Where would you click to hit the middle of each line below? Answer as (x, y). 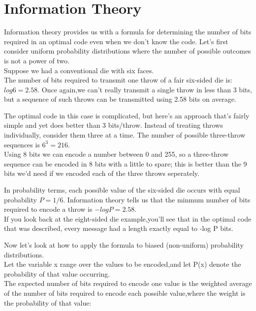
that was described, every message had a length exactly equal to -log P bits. (119, 228)
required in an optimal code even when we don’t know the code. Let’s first (116, 41)
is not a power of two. (37, 60)
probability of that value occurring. (57, 273)
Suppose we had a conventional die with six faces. (79, 70)
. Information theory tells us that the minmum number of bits (157, 199)
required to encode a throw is (48, 209)
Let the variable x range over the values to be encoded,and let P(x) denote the (123, 264)
